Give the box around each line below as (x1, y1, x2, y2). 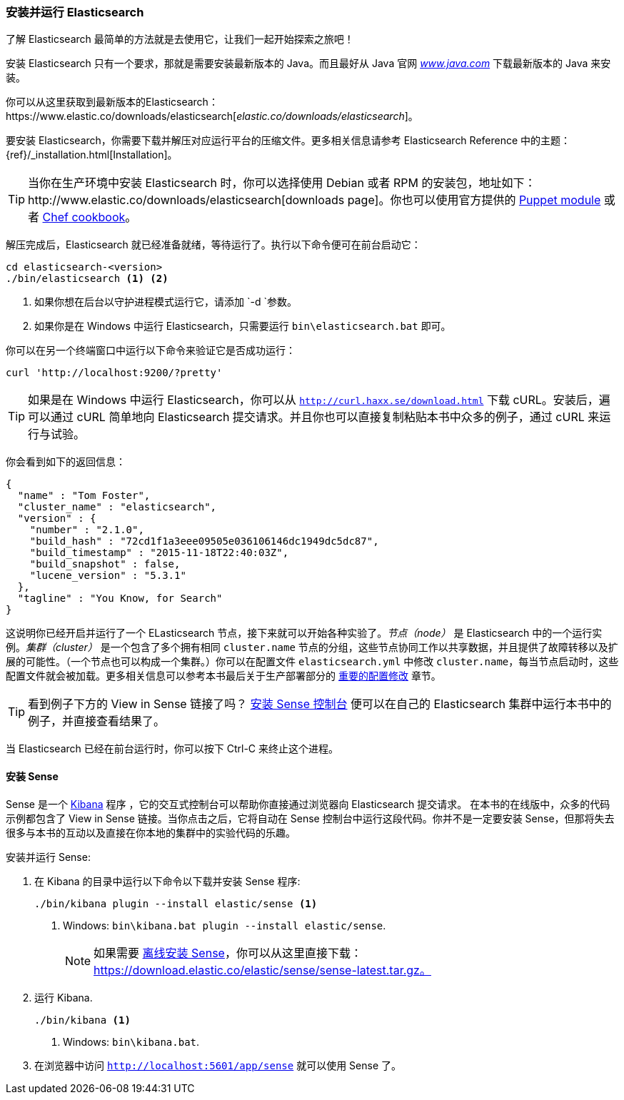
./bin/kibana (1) (34, 1014, 131, 1026)
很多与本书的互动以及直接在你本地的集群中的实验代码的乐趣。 (6, 826, 296, 839)
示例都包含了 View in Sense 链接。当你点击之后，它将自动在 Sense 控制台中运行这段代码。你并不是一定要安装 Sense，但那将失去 (6, 812, 615, 824)
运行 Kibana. (34, 991, 93, 1004)
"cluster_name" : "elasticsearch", (17, 501, 217, 513)
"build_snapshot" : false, (29, 558, 181, 570)
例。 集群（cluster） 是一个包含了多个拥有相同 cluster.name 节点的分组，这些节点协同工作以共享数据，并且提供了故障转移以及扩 (6, 641, 618, 654)
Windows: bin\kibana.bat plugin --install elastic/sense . (63, 919, 386, 932)
